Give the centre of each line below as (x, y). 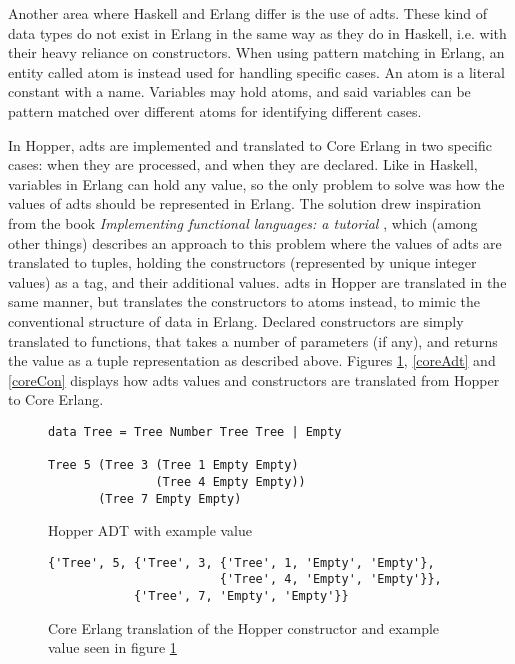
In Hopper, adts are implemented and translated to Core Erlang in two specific (250, 144)
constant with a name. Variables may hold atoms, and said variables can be (239, 91)
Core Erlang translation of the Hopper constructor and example (244, 627)
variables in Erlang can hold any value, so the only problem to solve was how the (256, 183)
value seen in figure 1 (112, 647)
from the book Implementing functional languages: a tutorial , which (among (243, 222)
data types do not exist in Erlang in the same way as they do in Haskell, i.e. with (257, 32)
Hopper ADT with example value (150, 530)
